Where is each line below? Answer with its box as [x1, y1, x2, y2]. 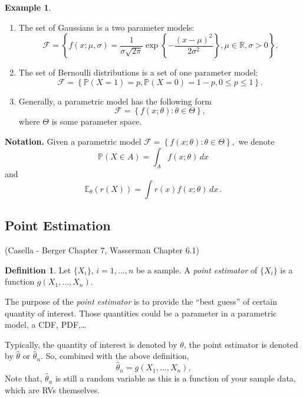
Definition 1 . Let [5, 263, 71, 276]
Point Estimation [5, 216, 111, 234]
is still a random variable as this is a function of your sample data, [55, 372, 296, 384]
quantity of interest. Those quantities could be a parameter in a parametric [5, 306, 277, 319]
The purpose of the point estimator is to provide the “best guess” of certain [5, 295, 277, 307]
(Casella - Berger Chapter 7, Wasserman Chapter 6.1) [5, 244, 199, 256]
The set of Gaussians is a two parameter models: [18, 21, 195, 33]
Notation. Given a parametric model [5, 135, 141, 147]
